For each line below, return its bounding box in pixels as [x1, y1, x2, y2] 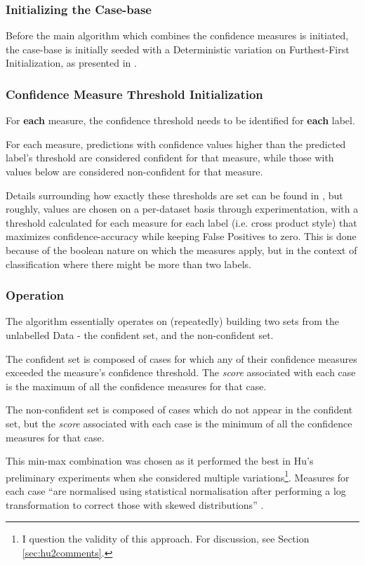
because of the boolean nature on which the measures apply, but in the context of [6, 242, 357, 257]
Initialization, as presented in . [6, 55, 137, 70]
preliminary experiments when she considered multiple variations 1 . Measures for [6, 467, 350, 484]
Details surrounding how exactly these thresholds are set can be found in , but [6, 187, 343, 202]
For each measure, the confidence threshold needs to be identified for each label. [6, 113, 355, 128]
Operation [6, 286, 65, 304]
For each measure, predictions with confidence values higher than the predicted [6, 136, 346, 151]
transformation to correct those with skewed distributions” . [6, 497, 264, 512]
